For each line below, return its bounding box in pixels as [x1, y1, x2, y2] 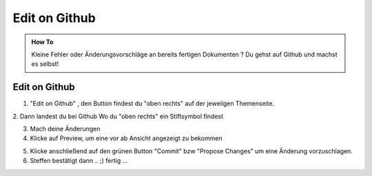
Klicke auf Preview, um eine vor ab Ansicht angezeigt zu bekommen [30, 134, 223, 142]
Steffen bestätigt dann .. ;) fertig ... [30, 157, 128, 165]
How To [31, 38, 54, 46]
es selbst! [31, 60, 59, 68]
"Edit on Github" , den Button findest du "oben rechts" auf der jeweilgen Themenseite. [30, 100, 275, 108]
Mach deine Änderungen [30, 124, 101, 133]
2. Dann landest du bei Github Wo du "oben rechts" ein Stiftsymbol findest [12, 112, 224, 120]
